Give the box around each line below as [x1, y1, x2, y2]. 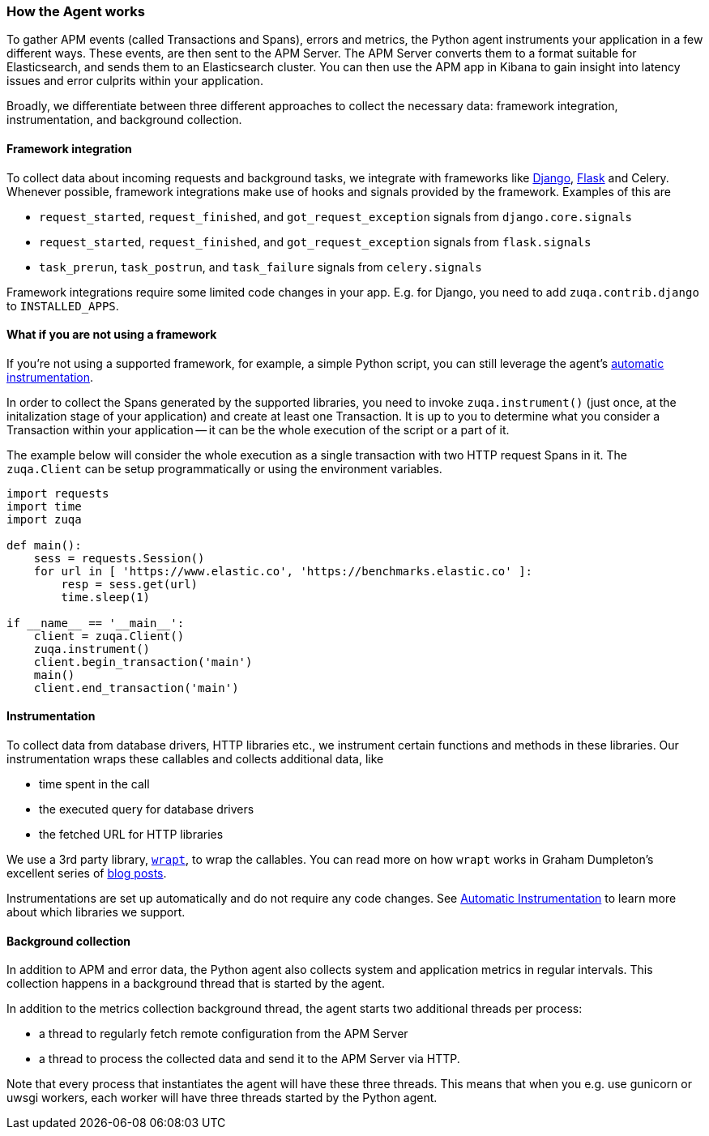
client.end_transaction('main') [33, 681, 239, 694]
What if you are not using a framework [6, 327, 217, 342]
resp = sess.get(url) [61, 577, 199, 591]
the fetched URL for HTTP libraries [39, 827, 224, 842]
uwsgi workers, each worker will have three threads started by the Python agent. [6, 1091, 438, 1105]
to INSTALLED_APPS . [6, 298, 119, 313]
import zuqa [6, 512, 82, 526]
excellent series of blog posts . [6, 866, 167, 881]
